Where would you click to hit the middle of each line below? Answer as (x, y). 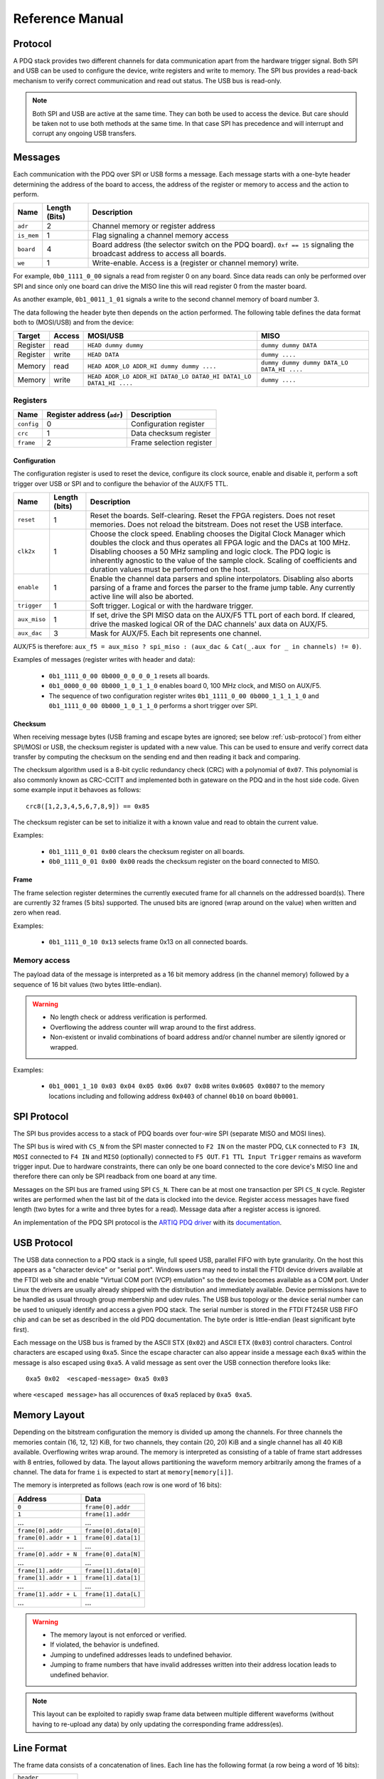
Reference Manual (68, 19)
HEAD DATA (103, 355)
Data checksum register (171, 433)
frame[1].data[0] (113, 1570)
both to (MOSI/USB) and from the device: (74, 322)
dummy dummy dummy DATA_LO (304, 363)
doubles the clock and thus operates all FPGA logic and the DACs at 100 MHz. (220, 542)
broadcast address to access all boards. (159, 254)
